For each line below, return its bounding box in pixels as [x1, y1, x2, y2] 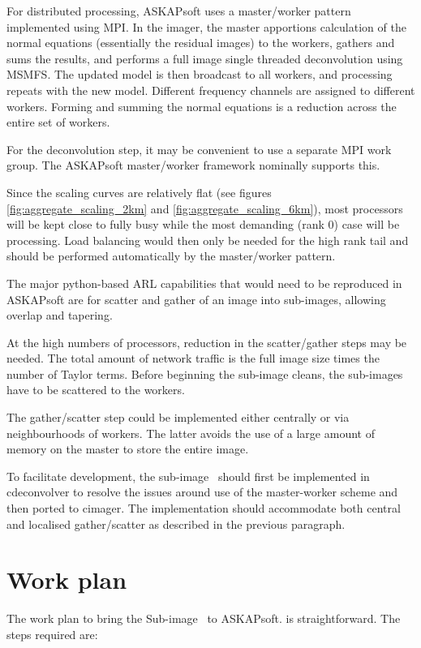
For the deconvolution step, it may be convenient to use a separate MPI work [6, 140, 392, 157]
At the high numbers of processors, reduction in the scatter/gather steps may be [6, 333, 407, 350]
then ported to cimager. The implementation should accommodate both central [6, 500, 401, 517]
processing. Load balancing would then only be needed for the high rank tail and [6, 231, 409, 248]
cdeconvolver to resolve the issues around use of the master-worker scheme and [6, 483, 398, 500]
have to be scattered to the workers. [6, 381, 185, 398]
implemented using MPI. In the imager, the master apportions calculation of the [6, 18, 406, 35]
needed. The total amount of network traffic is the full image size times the [6, 350, 380, 367]
